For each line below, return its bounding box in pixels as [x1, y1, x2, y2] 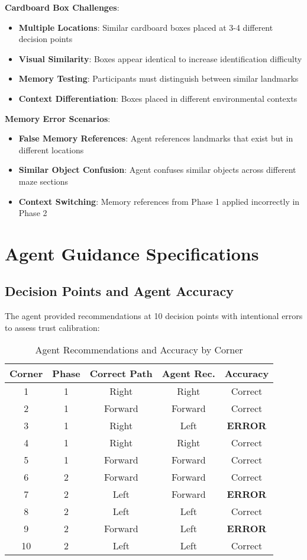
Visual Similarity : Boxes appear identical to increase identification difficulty [18, 52, 302, 65]
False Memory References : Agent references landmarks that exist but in [18, 132, 293, 144]
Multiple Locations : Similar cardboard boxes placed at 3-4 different [18, 21, 273, 33]
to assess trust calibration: [5, 321, 100, 333]
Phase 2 [18, 207, 47, 219]
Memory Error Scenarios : [5, 112, 111, 124]
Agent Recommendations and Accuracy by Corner [35, 343, 243, 357]
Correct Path [89, 366, 153, 381]
